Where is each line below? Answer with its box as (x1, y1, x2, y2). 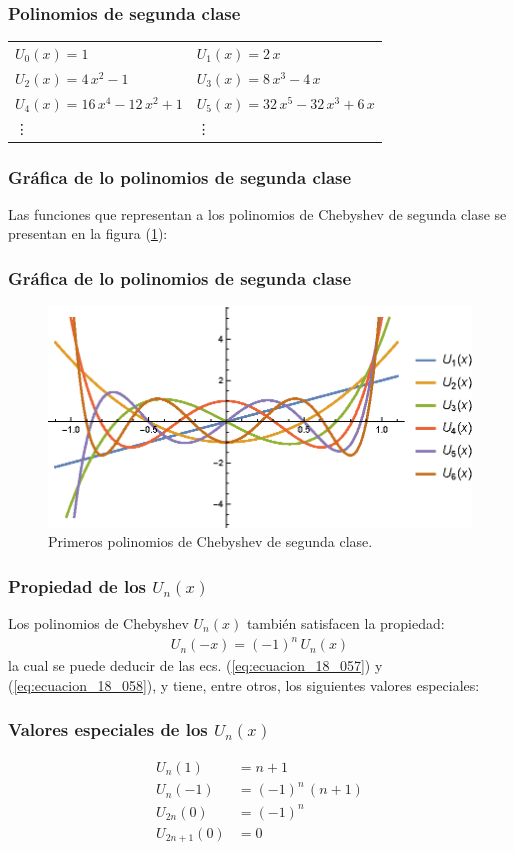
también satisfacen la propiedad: (246, 613, 445, 634)
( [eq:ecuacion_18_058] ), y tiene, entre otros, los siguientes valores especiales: (8, 674, 480, 695)
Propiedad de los (8, 573, 147, 598)
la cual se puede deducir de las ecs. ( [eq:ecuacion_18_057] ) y (8, 655, 383, 676)
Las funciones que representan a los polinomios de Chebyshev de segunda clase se (8, 203, 507, 224)
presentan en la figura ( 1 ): (8, 223, 168, 244)
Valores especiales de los (8, 717, 208, 742)
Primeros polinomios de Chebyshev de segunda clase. (48, 531, 373, 552)
